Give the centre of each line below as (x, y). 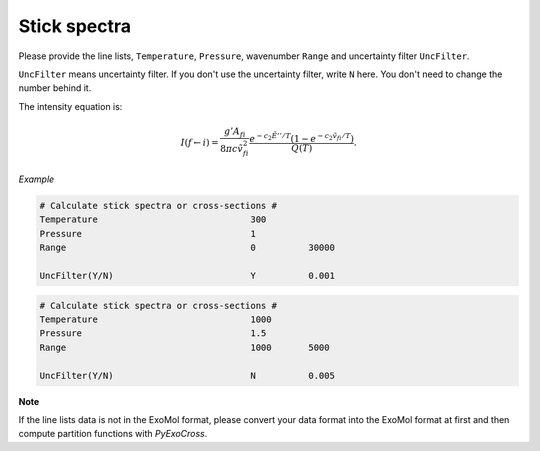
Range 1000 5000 (184, 347)
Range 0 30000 (187, 248)
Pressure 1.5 (153, 333)
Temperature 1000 (155, 319)
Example (36, 179)
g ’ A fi (234, 132)
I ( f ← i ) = (199, 143)
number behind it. (55, 88)
